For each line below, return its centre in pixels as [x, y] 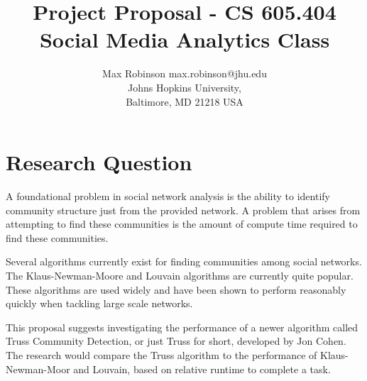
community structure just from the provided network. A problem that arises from [183, 210]
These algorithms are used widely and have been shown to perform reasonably [176, 289]
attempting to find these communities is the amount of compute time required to [182, 224]
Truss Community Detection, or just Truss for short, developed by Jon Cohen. [176, 341]
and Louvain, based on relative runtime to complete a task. [202, 369]
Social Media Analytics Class [185, 39]
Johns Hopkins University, [185, 87]
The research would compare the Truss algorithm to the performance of [161, 354]
